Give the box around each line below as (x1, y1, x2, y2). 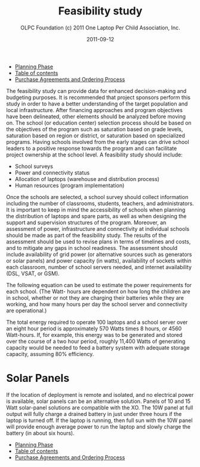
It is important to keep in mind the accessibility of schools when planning (6, 206, 186, 213)
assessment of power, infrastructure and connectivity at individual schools (6, 225, 190, 232)
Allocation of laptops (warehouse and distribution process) (14, 175, 160, 182)
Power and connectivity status (14, 169, 90, 176)
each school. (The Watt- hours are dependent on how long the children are (6, 288, 190, 295)
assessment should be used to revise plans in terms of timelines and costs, (6, 238, 191, 245)
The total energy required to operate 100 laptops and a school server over (6, 318, 188, 326)
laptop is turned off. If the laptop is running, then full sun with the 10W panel (6, 417, 193, 424)
